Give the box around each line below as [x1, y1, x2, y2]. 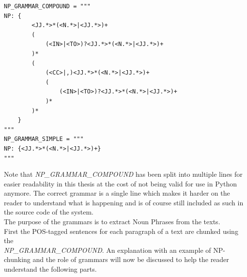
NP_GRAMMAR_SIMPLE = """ [4, 136, 84, 143]
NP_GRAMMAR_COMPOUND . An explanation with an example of [4, 245, 211, 255]
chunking [4, 254, 31, 264]
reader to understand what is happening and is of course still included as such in [4, 197, 244, 207]
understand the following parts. [4, 264, 97, 274]
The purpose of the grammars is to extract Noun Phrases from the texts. [4, 216, 220, 227]
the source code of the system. [4, 207, 93, 217]
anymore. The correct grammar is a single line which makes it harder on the [4, 188, 230, 198]
